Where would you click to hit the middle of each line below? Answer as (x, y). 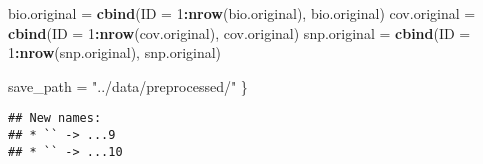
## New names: (55, 118)
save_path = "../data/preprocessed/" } (128, 85)
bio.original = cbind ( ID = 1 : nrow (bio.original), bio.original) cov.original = (242, 13)
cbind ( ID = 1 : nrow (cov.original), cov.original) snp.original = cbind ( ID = (239, 32)
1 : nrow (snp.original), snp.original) (115, 52)
